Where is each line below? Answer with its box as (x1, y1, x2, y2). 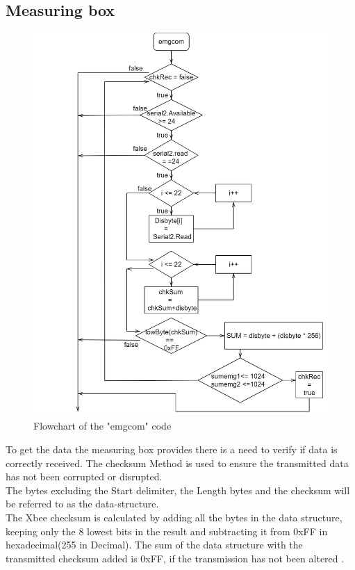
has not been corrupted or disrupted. (6, 469, 163, 484)
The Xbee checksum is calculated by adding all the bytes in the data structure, (6, 510, 342, 525)
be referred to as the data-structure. (6, 496, 159, 511)
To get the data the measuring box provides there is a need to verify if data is (6, 442, 338, 457)
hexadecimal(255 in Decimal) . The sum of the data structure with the (6, 537, 303, 552)
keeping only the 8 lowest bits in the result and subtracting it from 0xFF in (6, 523, 328, 538)
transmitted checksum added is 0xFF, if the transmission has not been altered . (6, 551, 345, 565)
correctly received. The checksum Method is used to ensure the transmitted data (6, 455, 349, 470)
